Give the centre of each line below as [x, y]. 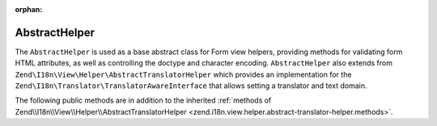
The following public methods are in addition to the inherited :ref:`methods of [143, 100]
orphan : [29, 9]
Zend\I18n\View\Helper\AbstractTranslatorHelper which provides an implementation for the [183, 74]
